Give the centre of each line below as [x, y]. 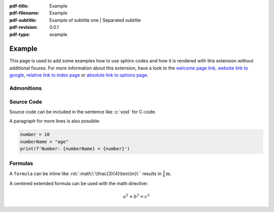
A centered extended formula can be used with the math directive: [79, 183]
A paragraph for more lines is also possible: [55, 121]
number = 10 [35, 135]
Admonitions [26, 88]
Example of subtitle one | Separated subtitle [95, 20]
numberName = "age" [44, 142]
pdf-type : [20, 34]
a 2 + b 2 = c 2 [136, 196]
